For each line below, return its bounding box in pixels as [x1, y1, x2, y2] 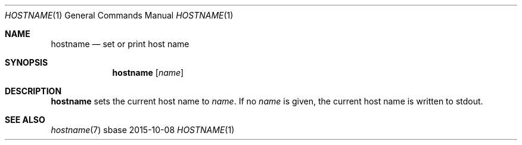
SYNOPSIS [5, 57, 48, 67]
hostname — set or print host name [51, 39, 189, 49]
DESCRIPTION [5, 86, 62, 96]
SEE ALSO [5, 115, 45, 125]
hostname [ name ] [112, 67, 184, 78]
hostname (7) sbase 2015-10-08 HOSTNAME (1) [51, 125, 235, 135]
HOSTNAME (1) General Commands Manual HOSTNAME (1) [5, 10, 234, 20]
